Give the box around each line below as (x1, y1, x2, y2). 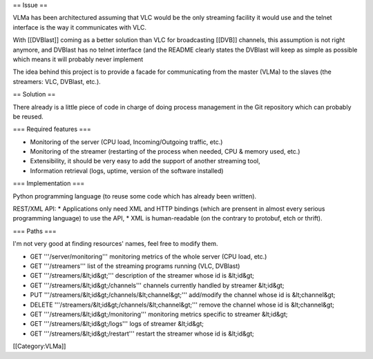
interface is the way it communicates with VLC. (12, 23, 147, 31)
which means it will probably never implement (12, 55, 144, 63)
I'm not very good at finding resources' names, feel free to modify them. (12, 240, 218, 248)
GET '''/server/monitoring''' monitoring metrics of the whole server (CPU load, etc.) (30, 252, 267, 260)
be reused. (12, 112, 44, 121)
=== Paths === (12, 227, 57, 235)
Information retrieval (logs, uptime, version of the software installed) (30, 166, 224, 175)
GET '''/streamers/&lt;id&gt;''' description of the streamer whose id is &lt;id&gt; (30, 271, 255, 280)
